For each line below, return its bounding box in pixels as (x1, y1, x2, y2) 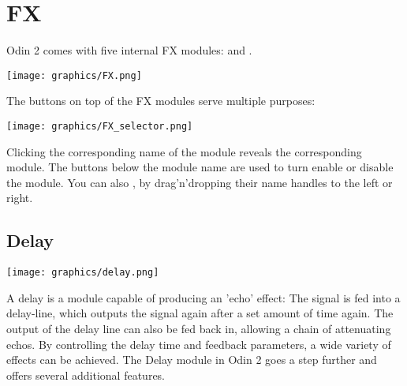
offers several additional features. (6, 366, 166, 383)
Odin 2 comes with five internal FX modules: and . (6, 42, 252, 58)
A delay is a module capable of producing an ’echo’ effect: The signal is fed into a (6, 289, 401, 305)
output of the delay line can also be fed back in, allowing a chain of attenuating (6, 320, 391, 337)
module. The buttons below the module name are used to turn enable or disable (6, 159, 394, 175)
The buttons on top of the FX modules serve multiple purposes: (6, 92, 316, 109)
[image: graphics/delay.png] (6, 267, 159, 279)
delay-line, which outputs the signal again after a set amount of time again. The (6, 305, 394, 321)
